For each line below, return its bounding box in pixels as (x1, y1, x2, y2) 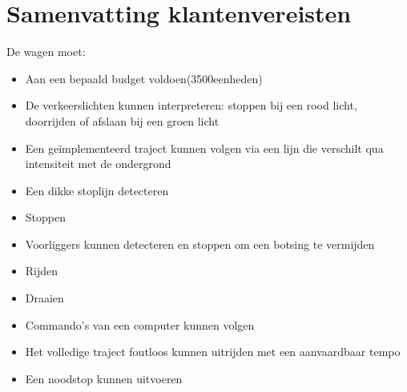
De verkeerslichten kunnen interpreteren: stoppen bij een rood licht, (25, 97, 357, 114)
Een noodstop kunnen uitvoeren (25, 370, 183, 386)
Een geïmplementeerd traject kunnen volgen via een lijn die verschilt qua (25, 139, 384, 156)
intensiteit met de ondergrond (25, 155, 171, 172)
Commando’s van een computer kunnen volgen (25, 316, 255, 333)
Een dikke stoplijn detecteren (25, 182, 169, 198)
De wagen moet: (6, 43, 86, 60)
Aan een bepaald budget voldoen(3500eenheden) (25, 70, 263, 86)
